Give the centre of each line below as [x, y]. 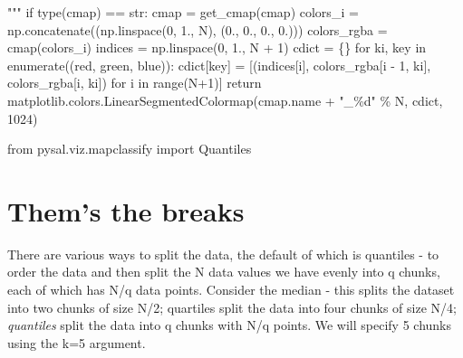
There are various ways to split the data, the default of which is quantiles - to [223, 254]
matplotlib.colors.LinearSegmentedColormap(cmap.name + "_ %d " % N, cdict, [225, 100]
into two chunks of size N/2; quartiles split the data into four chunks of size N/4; [232, 307]
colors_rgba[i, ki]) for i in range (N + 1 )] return [135, 83]
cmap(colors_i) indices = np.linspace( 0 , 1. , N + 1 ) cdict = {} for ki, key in [217, 47]
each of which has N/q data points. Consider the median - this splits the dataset [231, 290]
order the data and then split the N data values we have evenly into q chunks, [224, 272]
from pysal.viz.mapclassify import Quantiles [130, 149]
